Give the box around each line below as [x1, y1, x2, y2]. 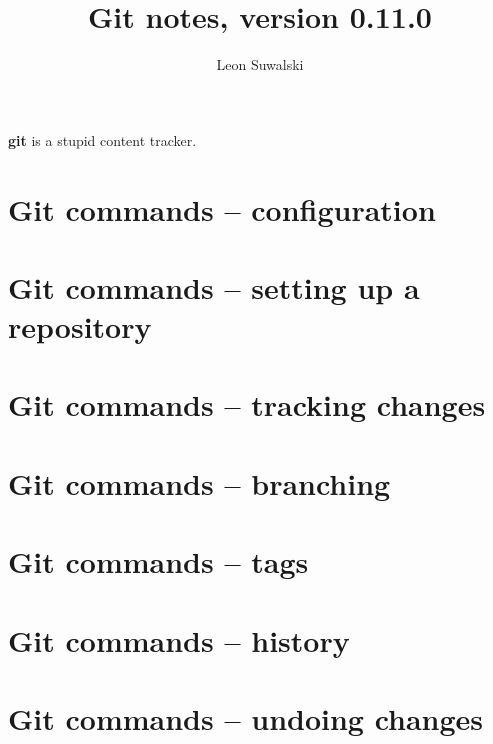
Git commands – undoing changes [8, 697, 484, 738]
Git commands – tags [8, 541, 309, 582]
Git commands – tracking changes [8, 384, 486, 425]
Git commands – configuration [8, 188, 436, 229]
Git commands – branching [8, 462, 391, 503]
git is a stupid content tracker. [8, 129, 197, 150]
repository [8, 306, 152, 347]
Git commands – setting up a [8, 266, 420, 307]
